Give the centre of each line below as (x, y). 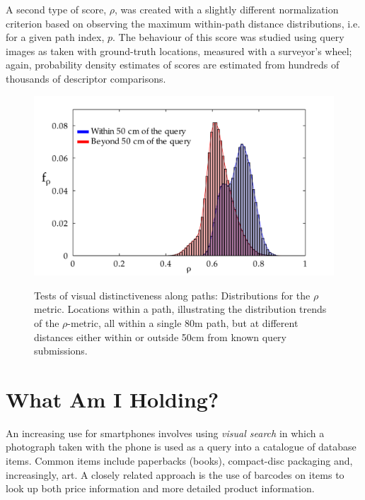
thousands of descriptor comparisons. (86, 78)
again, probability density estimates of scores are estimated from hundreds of (173, 65)
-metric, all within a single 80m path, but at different (183, 322)
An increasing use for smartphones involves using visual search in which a (165, 433)
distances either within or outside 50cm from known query (160, 337)
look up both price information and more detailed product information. (160, 488)
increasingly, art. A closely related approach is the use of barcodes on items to (175, 474)
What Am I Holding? (112, 399)
